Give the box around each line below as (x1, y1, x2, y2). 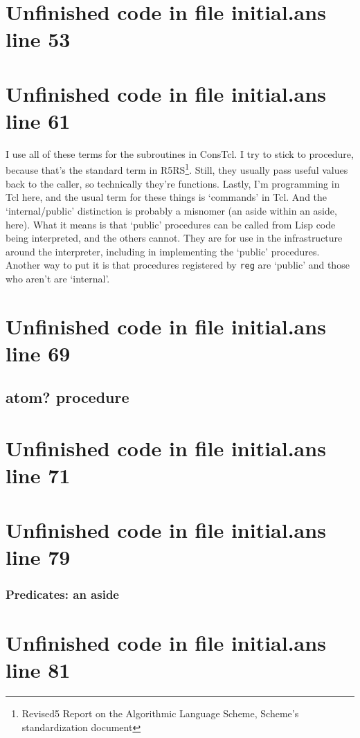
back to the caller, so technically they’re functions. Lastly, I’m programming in (6, 176, 340, 190)
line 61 (6, 106, 71, 134)
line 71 (6, 461, 71, 489)
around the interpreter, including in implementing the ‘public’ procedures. (6, 244, 320, 258)
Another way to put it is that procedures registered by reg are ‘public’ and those (6, 258, 350, 272)
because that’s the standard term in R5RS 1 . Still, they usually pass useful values (6, 161, 348, 177)
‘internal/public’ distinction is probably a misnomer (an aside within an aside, (6, 203, 337, 217)
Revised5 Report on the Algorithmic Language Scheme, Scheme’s (21, 706, 299, 721)
